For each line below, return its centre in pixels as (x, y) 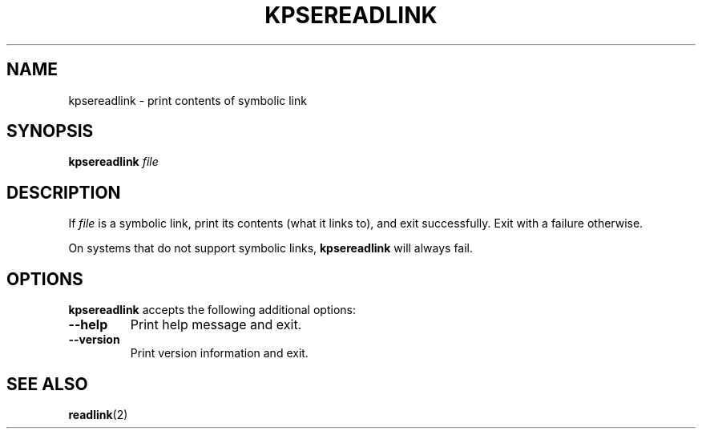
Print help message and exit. (216, 325)
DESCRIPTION (64, 192)
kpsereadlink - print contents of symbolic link (188, 100)
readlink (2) (98, 414)
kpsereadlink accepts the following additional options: (212, 310)
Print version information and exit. (219, 353)
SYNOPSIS (50, 131)
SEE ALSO (47, 384)
